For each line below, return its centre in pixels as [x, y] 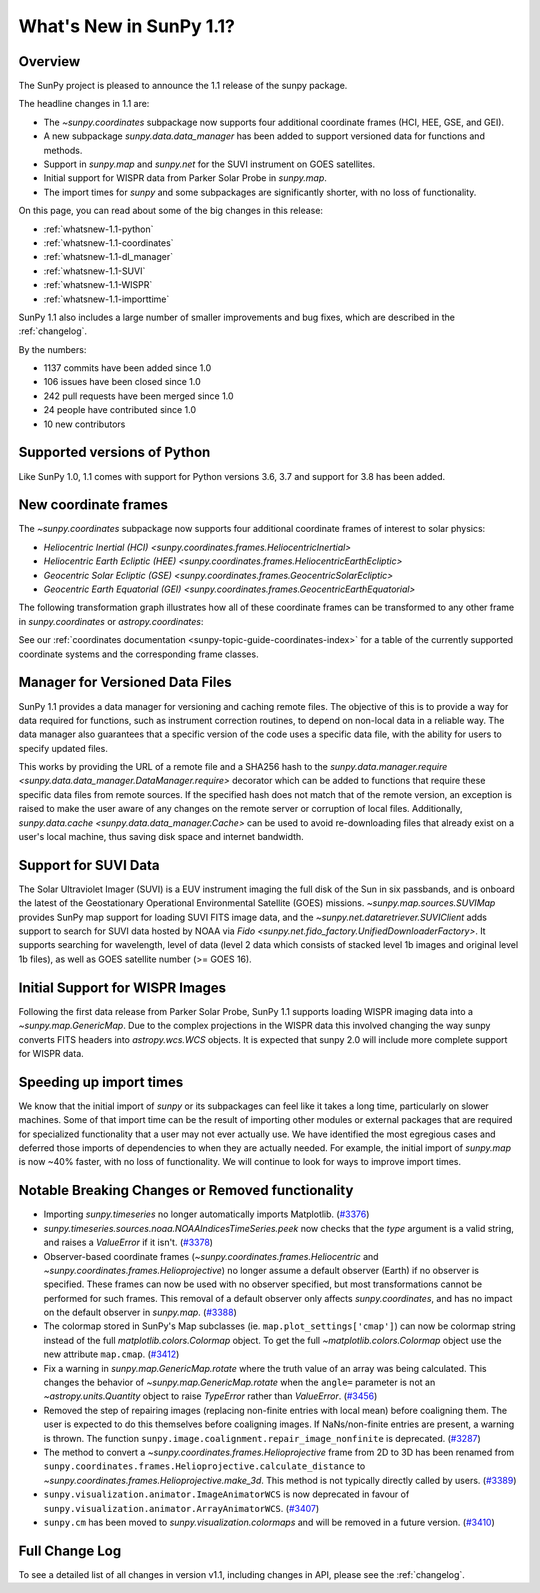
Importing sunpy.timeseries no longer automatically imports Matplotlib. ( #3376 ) [206, 1214]
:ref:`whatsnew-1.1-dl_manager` [108, 257]
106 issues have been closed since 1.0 [122, 382]
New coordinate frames [93, 505]
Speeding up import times [101, 1081]
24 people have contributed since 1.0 [120, 410]
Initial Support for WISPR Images [122, 987]
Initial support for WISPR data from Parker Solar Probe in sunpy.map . [185, 178]
